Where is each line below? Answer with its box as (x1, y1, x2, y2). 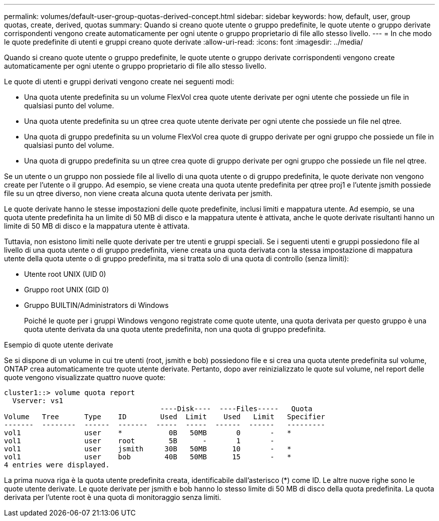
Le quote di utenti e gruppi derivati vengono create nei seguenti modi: (4, 77, 235, 86)
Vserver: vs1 (12, 397, 64, 405)
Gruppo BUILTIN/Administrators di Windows (24, 301, 169, 309)
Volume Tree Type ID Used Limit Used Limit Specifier (4, 413, 325, 421)
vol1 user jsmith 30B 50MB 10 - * (4, 445, 292, 453)
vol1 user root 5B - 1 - (4, 437, 275, 445)
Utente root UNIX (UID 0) (24, 270, 106, 278)
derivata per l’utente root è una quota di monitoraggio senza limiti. (4, 493, 222, 501)
